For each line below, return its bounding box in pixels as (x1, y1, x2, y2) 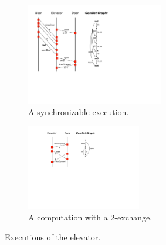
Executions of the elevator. (5, 230, 101, 243)
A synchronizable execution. (28, 106, 129, 118)
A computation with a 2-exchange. (28, 211, 153, 223)
